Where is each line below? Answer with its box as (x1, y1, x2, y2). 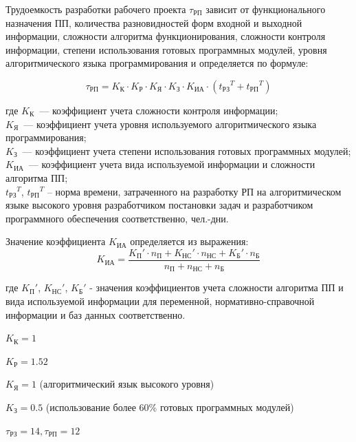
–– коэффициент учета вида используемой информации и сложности (28, 157, 315, 171)
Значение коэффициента (5, 234, 106, 249)
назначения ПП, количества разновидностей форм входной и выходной (5, 15, 302, 30)
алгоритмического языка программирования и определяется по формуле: (5, 56, 309, 70)
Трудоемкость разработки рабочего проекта (5, 2, 186, 16)
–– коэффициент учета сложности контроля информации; (39, 103, 278, 117)
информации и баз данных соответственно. (5, 307, 186, 322)
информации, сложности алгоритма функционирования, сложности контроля (5, 29, 326, 43)
